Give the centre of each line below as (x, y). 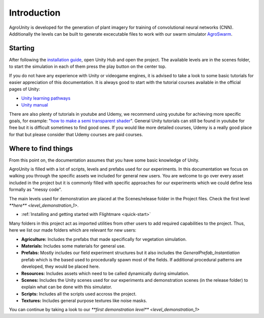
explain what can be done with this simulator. (67, 287)
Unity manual (35, 105)
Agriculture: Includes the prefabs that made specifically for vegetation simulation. (104, 239)
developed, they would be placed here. (61, 267)
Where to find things (41, 148)
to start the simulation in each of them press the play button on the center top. (88, 66)
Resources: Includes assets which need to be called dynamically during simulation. (105, 273)
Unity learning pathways (46, 98)
